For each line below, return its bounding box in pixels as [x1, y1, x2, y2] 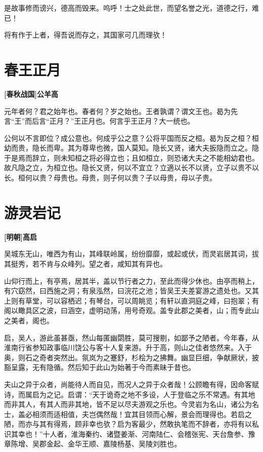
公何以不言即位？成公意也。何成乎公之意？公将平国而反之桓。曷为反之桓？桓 [4, 132, 259, 143]
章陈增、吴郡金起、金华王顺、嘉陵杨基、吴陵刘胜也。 [4, 438, 181, 449]
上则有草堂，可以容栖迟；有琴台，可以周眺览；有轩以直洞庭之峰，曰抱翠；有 [4, 295, 259, 306]
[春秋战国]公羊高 [4, 88, 58, 99]
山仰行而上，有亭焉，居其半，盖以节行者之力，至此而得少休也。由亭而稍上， [4, 275, 259, 286]
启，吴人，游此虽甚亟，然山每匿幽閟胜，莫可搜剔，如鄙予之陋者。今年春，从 [4, 332, 259, 343]
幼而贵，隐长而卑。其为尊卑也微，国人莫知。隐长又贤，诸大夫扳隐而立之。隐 [4, 142, 259, 153]
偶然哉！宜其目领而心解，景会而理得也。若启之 [96, 408, 252, 419]
